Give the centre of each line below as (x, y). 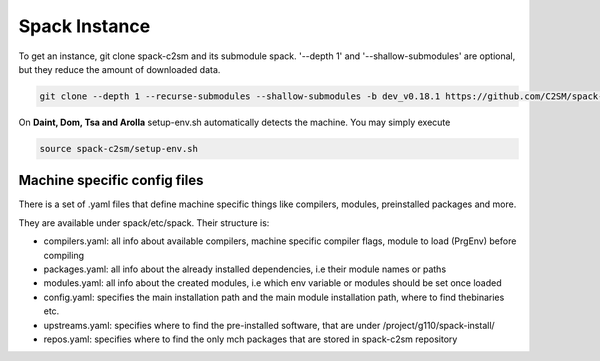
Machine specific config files (111, 180)
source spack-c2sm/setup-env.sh (119, 148)
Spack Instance (84, 26)
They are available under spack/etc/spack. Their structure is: (144, 222)
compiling (64, 255)
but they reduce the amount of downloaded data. (119, 69)
